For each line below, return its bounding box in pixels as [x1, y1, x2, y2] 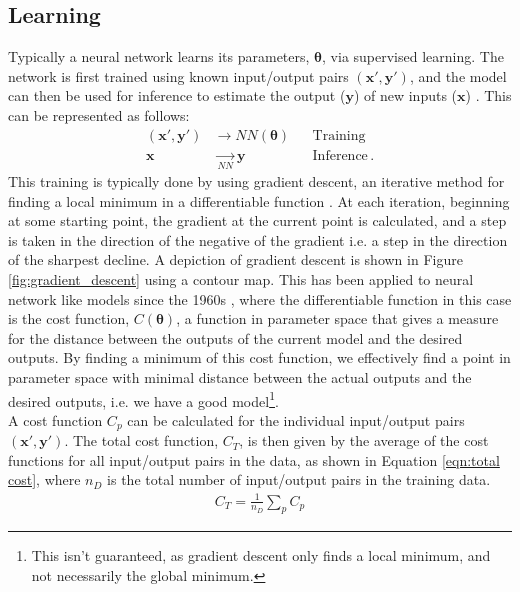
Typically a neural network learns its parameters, [8, 46, 310, 67]
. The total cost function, [64, 430, 219, 451]
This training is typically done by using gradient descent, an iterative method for [8, 170, 505, 191]
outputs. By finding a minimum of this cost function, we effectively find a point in [8, 347, 511, 368]
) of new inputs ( [353, 85, 458, 106]
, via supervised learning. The [322, 46, 504, 67]
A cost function [8, 409, 103, 430]
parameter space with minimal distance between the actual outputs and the [8, 366, 472, 387]
